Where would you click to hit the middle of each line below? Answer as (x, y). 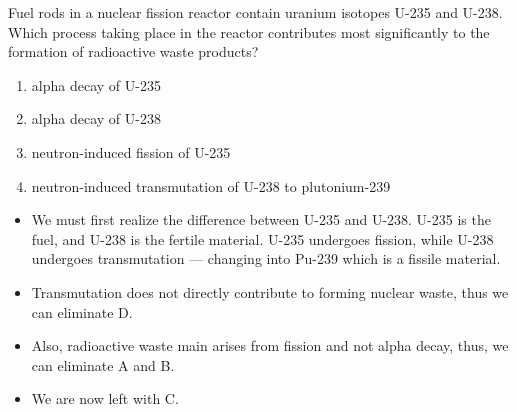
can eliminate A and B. (103, 364)
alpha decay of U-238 (96, 118)
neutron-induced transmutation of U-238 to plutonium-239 (211, 185)
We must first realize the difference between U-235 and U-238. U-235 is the (261, 219)
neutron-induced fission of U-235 (131, 151)
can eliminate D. (82, 311)
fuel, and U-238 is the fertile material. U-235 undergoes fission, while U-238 (262, 238)
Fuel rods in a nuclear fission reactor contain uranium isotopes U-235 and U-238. (255, 12)
